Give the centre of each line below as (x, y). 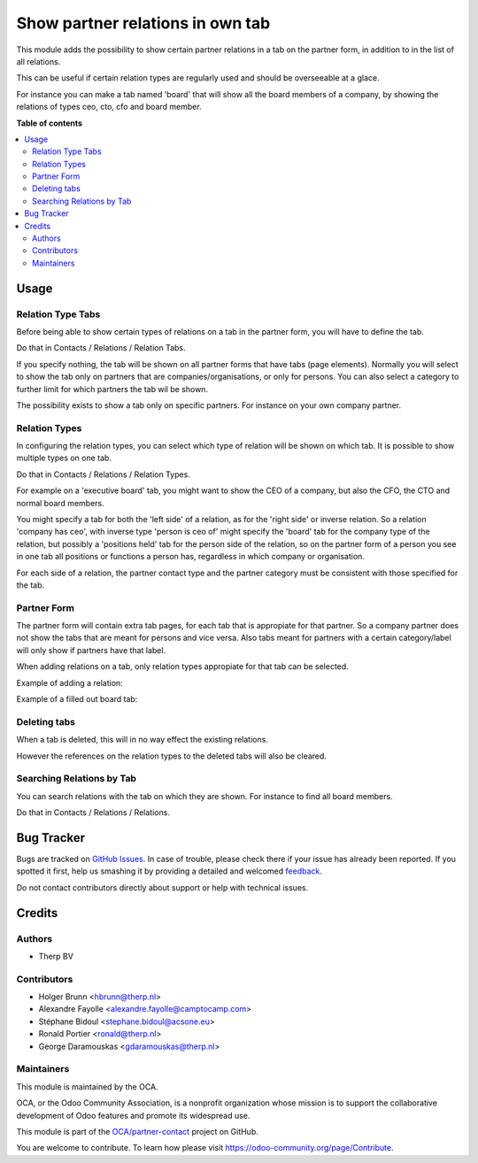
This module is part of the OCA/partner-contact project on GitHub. (137, 1131)
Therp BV (56, 956)
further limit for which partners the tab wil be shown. (112, 389)
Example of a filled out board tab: (77, 699)
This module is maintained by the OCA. (87, 1086)
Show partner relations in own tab (143, 23)
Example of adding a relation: (69, 682)
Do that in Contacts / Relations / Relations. (93, 813)
